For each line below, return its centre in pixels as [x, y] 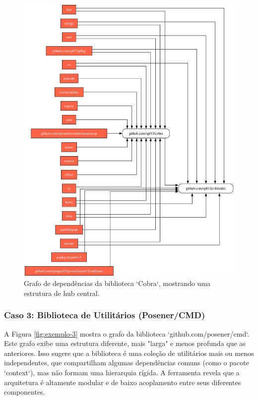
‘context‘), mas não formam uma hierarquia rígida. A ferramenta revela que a [122, 372]
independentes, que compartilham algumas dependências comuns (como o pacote [127, 363]
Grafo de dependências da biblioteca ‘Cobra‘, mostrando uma [117, 283]
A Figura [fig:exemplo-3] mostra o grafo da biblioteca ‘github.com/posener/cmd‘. [127, 333]
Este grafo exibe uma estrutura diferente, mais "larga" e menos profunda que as [125, 343]
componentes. [25, 392]
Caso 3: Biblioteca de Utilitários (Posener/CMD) [105, 315]
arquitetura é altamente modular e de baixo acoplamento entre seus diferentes [123, 382]
